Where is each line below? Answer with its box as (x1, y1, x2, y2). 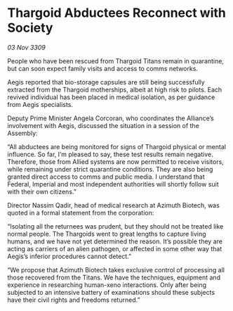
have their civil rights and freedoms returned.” (7, 296, 140, 304)
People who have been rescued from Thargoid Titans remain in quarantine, (7, 56, 225, 65)
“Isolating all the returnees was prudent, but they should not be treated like (7, 222, 224, 230)
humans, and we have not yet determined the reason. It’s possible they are (7, 237, 223, 246)
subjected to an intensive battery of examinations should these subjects (7, 288, 215, 296)
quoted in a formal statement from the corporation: (7, 208, 154, 217)
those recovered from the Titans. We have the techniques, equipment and (7, 273, 221, 281)
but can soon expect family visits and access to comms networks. (7, 64, 199, 72)
